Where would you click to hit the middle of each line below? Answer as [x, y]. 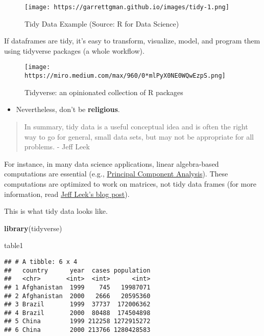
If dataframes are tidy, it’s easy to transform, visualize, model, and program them [132, 41]
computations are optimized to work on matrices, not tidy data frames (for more [130, 183]
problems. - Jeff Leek [57, 147]
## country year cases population [77, 270]
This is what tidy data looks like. [56, 211]
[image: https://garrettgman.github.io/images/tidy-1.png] [127, 7]
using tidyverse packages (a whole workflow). [74, 50]
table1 [14, 245]
